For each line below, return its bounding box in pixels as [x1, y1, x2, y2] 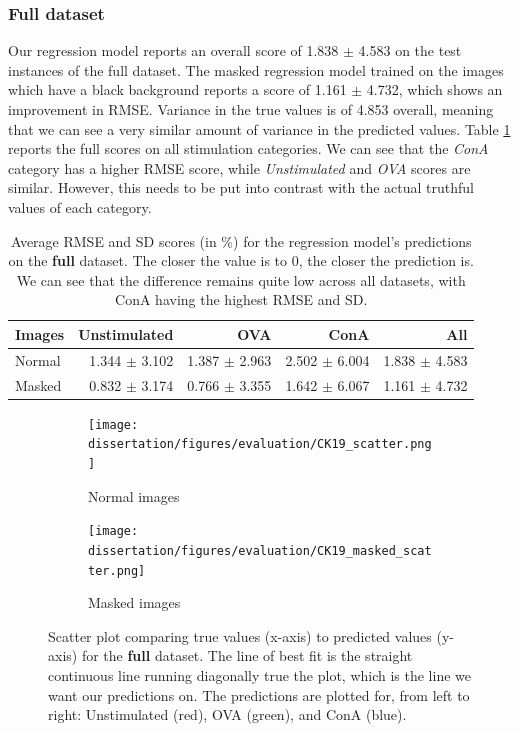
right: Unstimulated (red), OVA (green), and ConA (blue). [48, 704, 407, 725]
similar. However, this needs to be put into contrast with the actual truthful [8, 177, 474, 198]
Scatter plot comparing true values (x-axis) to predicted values [48, 625, 432, 646]
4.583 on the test [358, 40, 462, 61]
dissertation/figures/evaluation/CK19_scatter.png [88, 437, 432, 452]
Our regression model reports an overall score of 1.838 [8, 40, 339, 61]
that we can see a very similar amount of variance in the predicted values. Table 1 [8, 118, 511, 139]
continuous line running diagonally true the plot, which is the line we [48, 665, 471, 686]
